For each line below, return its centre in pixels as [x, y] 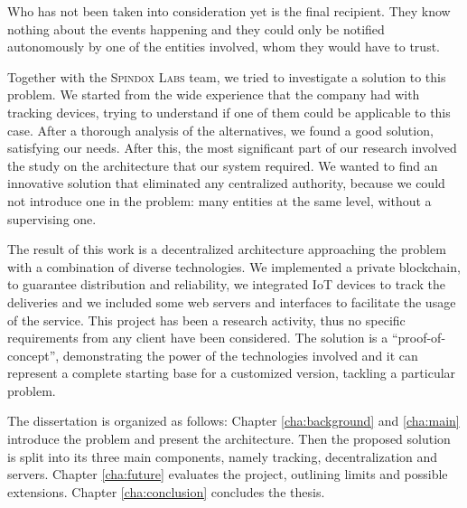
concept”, [33, 355]
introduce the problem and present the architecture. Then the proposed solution [229, 439]
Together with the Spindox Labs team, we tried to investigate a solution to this [227, 76]
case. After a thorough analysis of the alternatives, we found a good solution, [220, 130]
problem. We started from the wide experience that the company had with [214, 94]
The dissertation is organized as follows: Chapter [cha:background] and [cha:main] [233, 421]
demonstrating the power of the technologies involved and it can [240, 355]
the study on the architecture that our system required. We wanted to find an [223, 165]
